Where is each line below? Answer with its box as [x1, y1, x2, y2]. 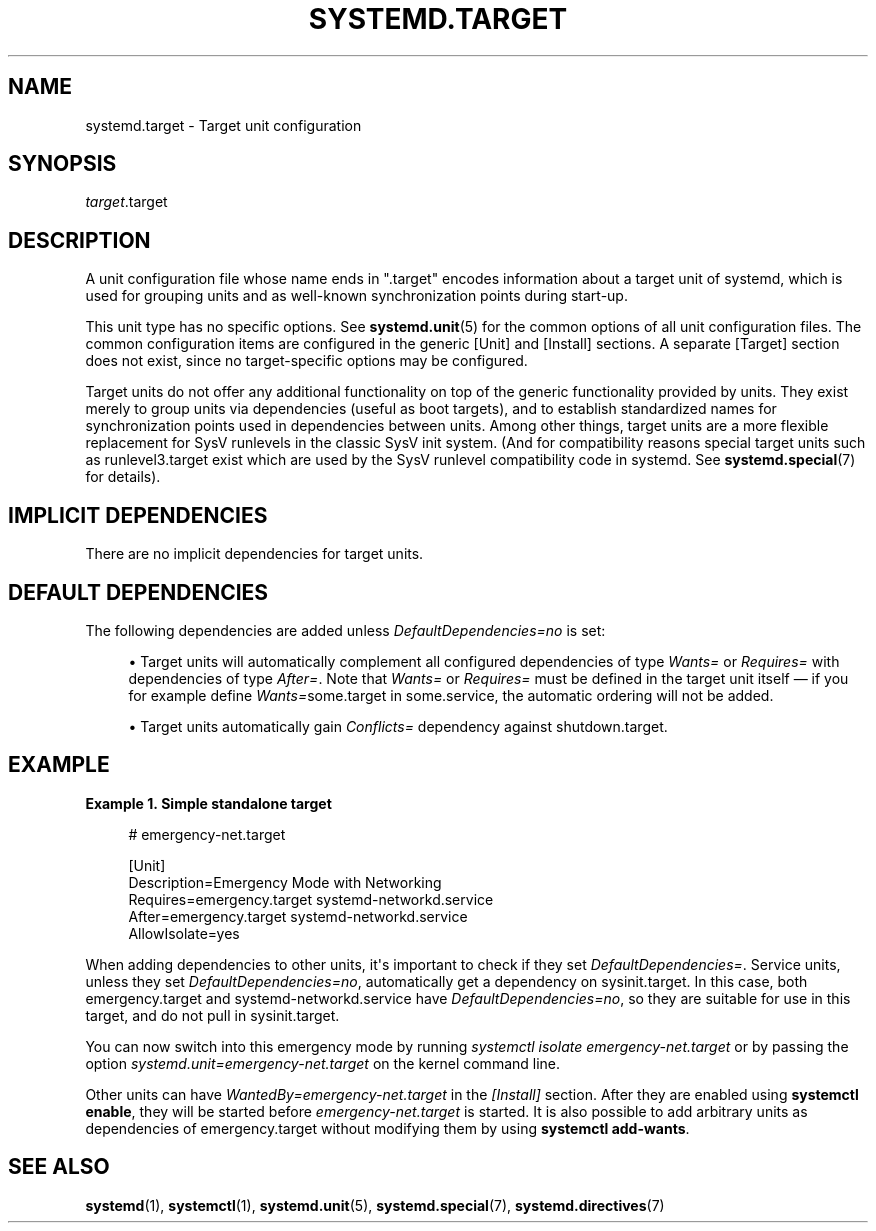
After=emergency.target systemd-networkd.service [128, 907, 468, 925]
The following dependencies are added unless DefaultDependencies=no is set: [85, 621, 606, 639]
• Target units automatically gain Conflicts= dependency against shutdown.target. [128, 717, 668, 735]
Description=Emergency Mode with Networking [128, 873, 442, 891]
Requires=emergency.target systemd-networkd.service [128, 890, 494, 908]
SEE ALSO [8, 1154, 110, 1180]
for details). [85, 468, 161, 486]
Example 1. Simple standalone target [85, 794, 332, 812]
